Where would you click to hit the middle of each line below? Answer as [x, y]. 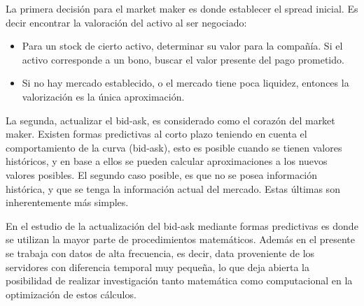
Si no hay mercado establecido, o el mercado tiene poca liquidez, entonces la [185, 83]
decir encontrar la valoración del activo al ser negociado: [126, 22]
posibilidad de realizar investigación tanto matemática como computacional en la [179, 280]
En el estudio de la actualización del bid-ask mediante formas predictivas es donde [182, 225]
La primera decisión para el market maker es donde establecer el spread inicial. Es [182, 8]
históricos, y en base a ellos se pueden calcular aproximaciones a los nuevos [167, 161]
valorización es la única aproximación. [103, 96]
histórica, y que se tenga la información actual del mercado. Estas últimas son [173, 188]
